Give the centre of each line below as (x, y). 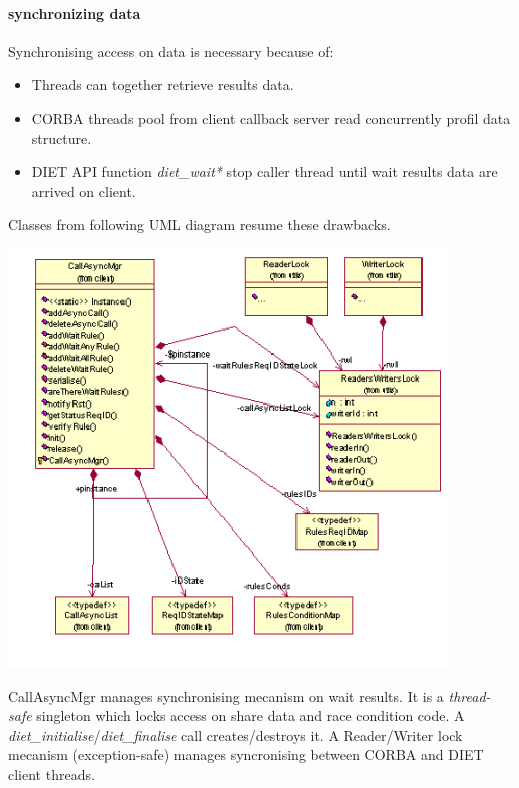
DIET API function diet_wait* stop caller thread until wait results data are (264, 171)
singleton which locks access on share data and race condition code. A (250, 715)
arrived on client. (83, 190)
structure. (61, 137)
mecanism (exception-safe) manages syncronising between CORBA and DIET (246, 754)
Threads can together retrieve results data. (162, 84)
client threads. (51, 773)
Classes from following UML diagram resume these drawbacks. (199, 224)
